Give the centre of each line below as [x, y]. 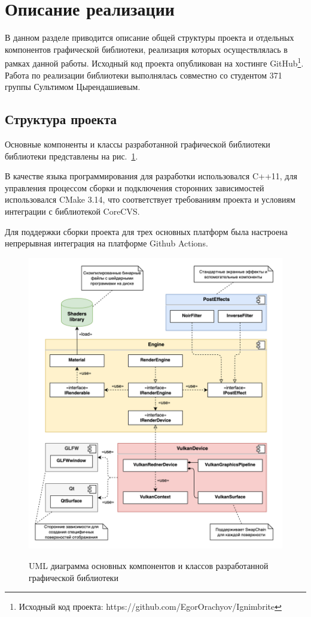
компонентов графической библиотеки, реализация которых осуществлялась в [146, 49]
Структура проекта [61, 119]
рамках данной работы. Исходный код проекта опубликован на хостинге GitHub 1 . [154, 62]
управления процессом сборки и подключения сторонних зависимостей [135, 187]
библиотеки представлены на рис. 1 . [71, 156]
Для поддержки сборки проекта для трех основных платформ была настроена [146, 231]
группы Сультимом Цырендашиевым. [73, 87]
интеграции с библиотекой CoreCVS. [72, 211]
